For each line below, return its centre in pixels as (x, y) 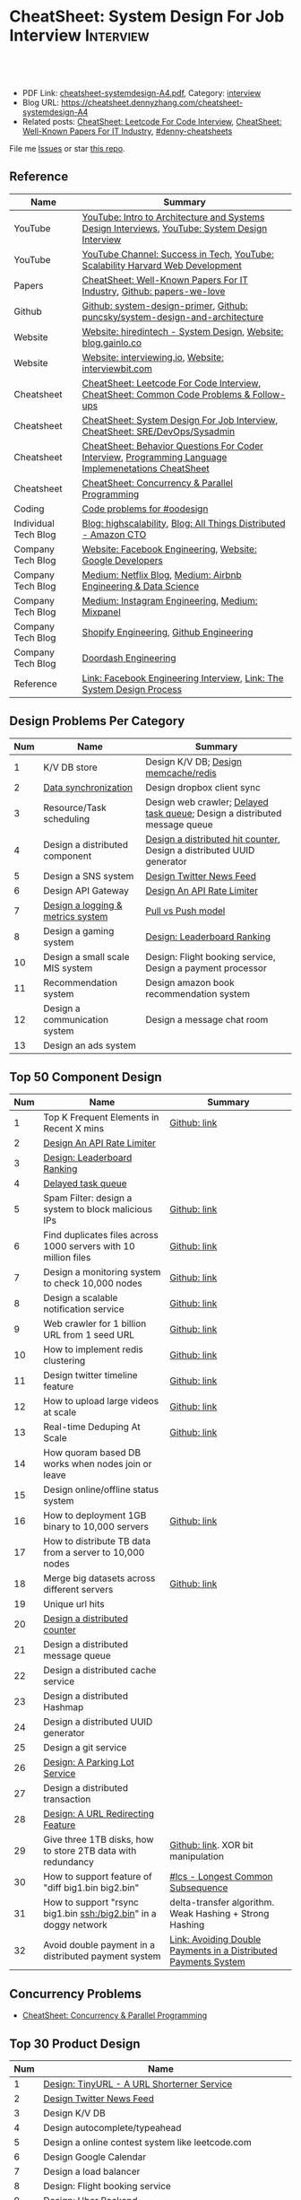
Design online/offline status (101, 1489)
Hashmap (64, 1707)
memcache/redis (181, 773)
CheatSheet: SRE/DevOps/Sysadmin (159, 431)
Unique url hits (74, 1604)
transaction (67, 1799)
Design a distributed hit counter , (213, 839)
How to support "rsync (91, 1902)
